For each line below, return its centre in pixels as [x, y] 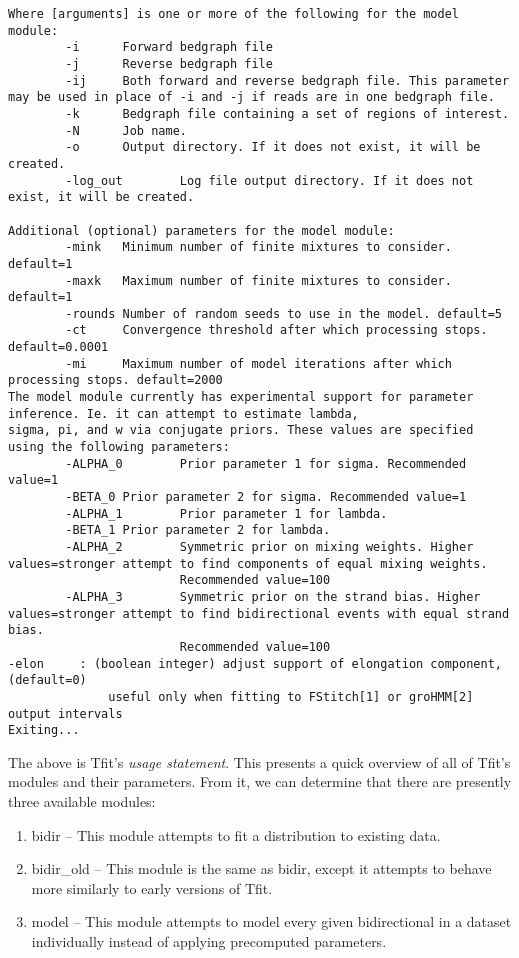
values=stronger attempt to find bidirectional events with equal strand [259, 613]
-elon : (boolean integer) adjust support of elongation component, [255, 663]
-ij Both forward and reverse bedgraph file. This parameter [287, 80]
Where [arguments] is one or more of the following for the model [234, 14]
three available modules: [82, 801]
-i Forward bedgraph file [169, 47]
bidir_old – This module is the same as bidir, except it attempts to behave [261, 868]
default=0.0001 [58, 347]
